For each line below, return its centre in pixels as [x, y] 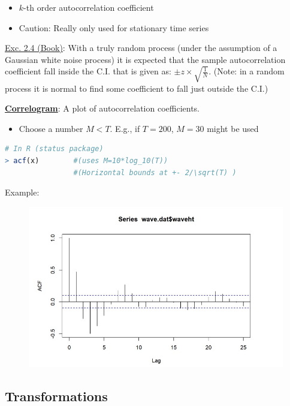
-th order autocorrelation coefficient [89, 7]
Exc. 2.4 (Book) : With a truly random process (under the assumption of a [141, 48]
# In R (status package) [54, 149]
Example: [22, 192]
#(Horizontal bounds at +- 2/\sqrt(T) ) [155, 172]
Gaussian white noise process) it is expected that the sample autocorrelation [145, 59]
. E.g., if [125, 128]
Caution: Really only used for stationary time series [114, 27]
